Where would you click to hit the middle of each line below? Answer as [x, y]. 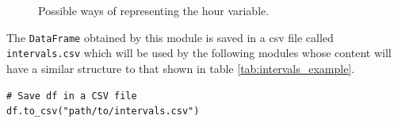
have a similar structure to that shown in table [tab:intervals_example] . [181, 68]
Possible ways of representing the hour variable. [154, 10]
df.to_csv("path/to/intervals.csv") [103, 111]
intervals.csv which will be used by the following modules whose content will [199, 53]
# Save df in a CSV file [72, 96]
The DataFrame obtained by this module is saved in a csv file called [170, 37]
